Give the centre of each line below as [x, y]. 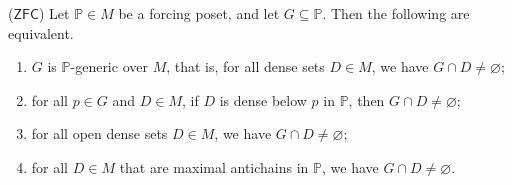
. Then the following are [396, 13]
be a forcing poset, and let [199, 13]
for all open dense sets [99, 133]
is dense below [263, 99]
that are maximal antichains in [214, 166]
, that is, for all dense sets [245, 66]
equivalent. [41, 32]
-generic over [109, 66]
